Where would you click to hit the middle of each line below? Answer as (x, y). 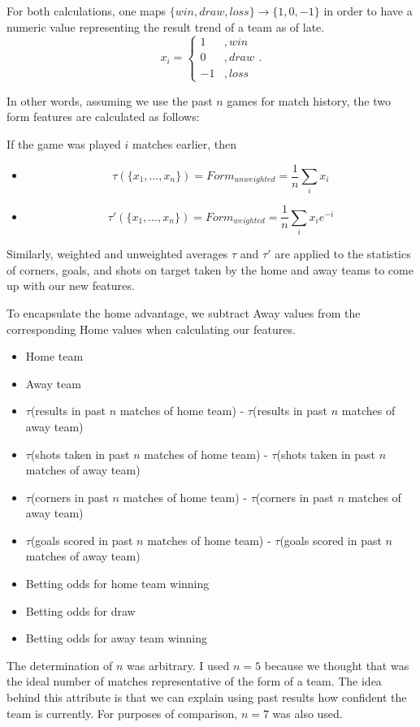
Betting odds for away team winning (116, 638)
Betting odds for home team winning (117, 584)
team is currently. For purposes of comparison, (122, 713)
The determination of (60, 665)
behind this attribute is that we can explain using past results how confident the (207, 697)
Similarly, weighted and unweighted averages (117, 254)
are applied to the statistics (343, 254)
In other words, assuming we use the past (110, 100)
